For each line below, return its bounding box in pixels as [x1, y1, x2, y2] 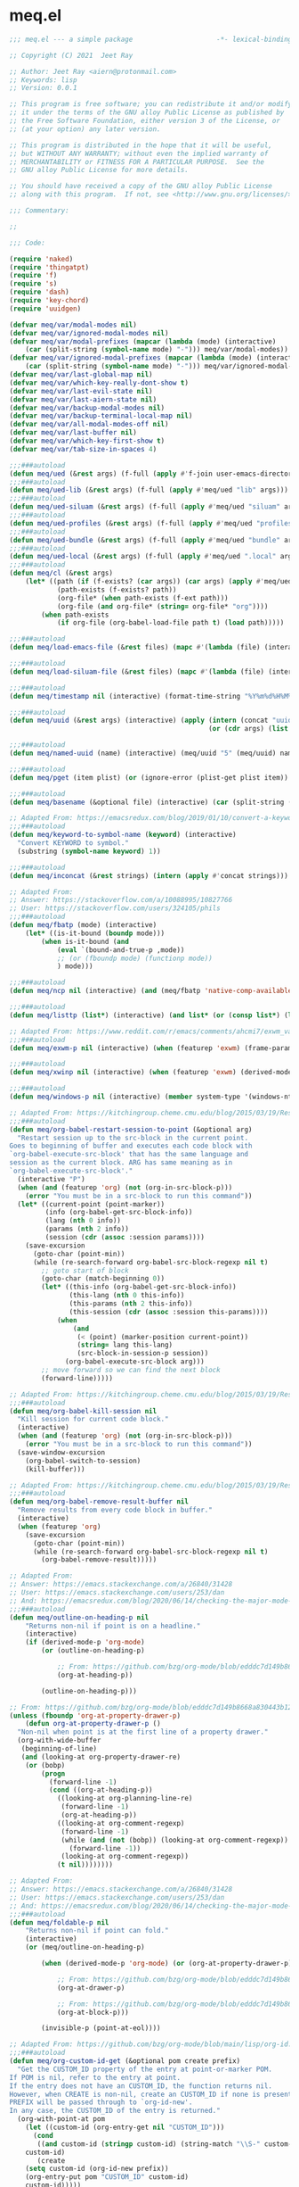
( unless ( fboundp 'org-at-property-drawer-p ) [9, 1711, 181, 1720]
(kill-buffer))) [25, 1464, 86, 1473]
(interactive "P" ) [17, 1174, 86, 1183]
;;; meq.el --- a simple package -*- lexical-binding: [9, 35, 296, 44]
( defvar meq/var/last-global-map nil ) [9, 370, 153, 379]
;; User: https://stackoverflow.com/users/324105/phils [9, 904, 221, 913]
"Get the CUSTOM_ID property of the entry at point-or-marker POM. [17, 2065, 273, 2074]
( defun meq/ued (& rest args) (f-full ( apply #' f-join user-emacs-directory [9, 469, 296, 478]
